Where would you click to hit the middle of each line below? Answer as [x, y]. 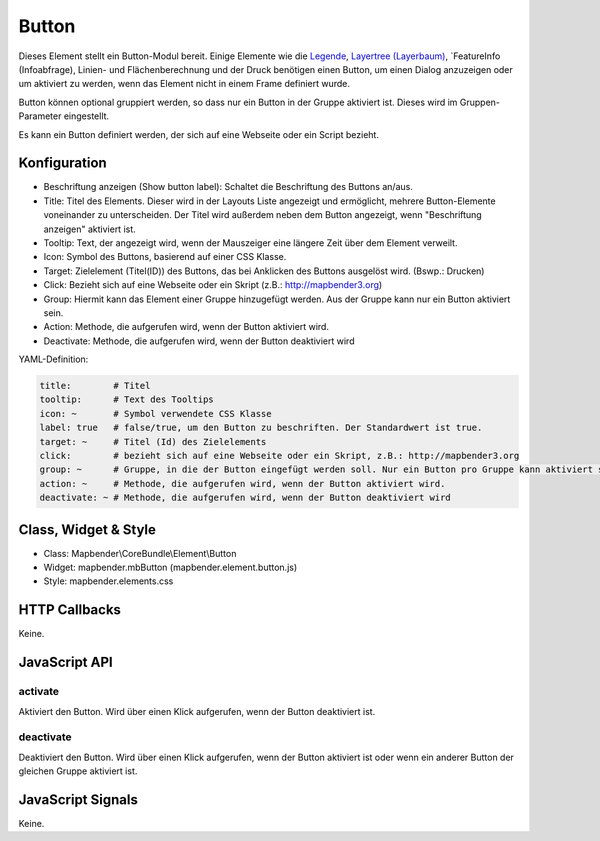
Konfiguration [62, 163]
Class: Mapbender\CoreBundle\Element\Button [140, 553]
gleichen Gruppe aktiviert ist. [78, 771]
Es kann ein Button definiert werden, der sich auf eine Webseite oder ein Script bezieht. [199, 134]
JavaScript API [66, 662]
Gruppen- [479, 102]
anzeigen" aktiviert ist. [90, 229]
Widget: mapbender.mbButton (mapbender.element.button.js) [170, 567]
